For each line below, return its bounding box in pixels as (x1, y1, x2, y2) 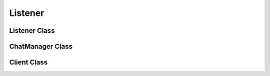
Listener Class (9, 26, 55, 35)
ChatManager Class (9, 42, 72, 51)
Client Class (9, 58, 48, 67)
